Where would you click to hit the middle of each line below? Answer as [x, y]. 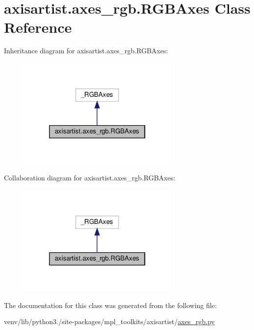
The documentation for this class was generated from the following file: [110, 305]
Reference [38, 27]
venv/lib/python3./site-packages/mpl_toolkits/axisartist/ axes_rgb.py [109, 321]
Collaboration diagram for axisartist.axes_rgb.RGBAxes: [90, 178]
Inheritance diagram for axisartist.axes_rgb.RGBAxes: [86, 51]
